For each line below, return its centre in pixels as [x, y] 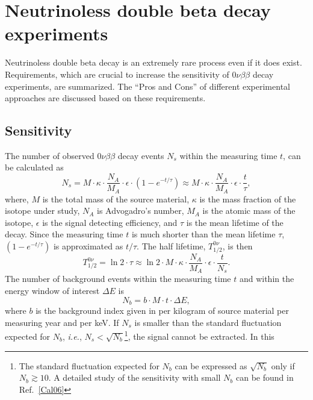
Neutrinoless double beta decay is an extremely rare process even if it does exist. [153, 62]
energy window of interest [52, 291]
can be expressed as [211, 365]
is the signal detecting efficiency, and [110, 222]
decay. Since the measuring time [64, 234]
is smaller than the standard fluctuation [208, 322]
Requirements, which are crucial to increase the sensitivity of [117, 74]
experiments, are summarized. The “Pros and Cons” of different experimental [147, 86]
